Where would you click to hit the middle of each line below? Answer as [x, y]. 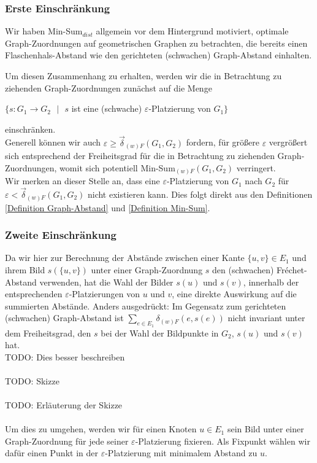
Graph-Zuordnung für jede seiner [67, 441]
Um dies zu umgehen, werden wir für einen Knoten [101, 429]
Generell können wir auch [53, 142]
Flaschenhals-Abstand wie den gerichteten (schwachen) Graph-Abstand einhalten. [158, 55]
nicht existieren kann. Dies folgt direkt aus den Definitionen [200, 194]
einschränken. [30, 129]
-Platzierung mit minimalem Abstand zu [181, 453]
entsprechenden [34, 294]
